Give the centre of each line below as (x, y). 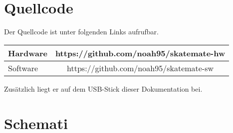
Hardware (28, 53)
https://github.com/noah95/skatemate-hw (140, 53)
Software (23, 68)
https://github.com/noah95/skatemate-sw (140, 68)
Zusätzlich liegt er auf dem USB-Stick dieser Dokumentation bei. (103, 88)
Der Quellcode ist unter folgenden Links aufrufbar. (81, 32)
